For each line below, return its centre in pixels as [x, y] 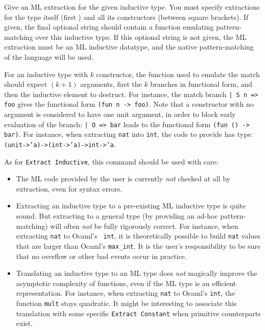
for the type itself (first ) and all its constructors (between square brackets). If [126, 17]
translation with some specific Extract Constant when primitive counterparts [138, 313]
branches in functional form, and [201, 84]
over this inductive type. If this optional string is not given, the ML [141, 37]
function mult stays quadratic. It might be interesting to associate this [126, 303]
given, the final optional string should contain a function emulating [109, 27]
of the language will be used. [49, 56]
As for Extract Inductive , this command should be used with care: [111, 161]
